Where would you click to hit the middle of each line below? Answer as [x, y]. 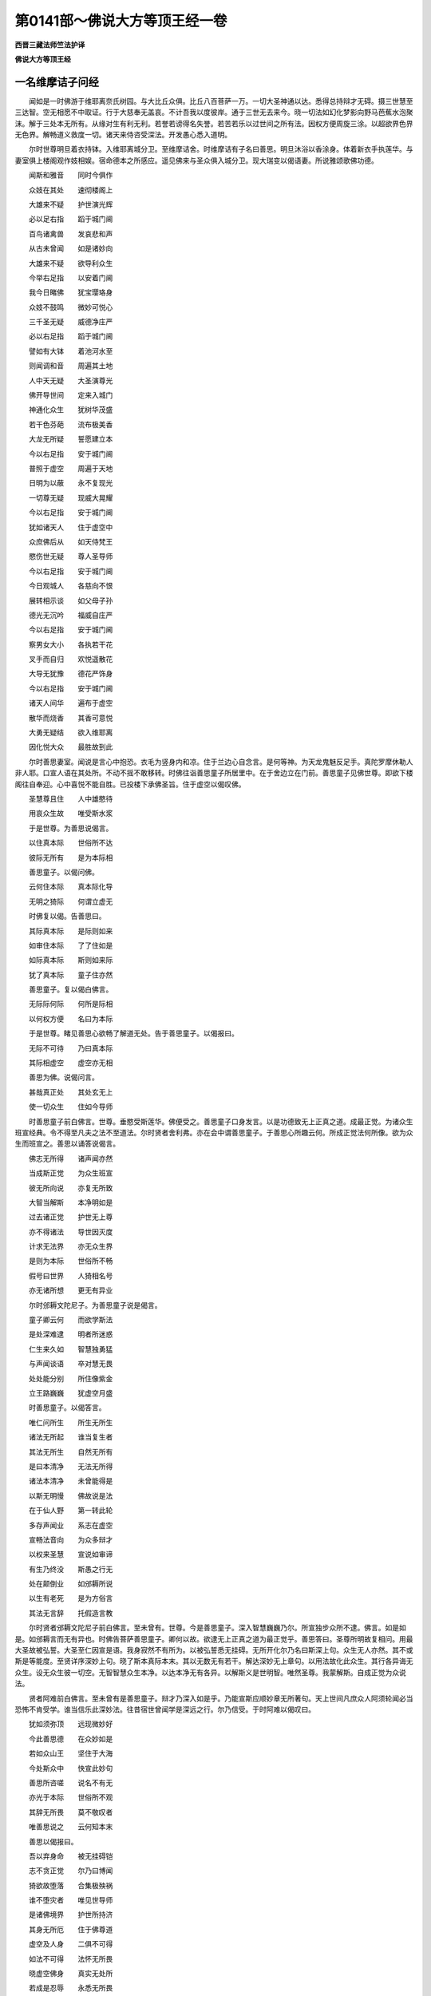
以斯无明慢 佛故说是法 [71, 1495]
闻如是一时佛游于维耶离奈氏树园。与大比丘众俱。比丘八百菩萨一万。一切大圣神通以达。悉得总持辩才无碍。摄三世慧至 [221, 101]
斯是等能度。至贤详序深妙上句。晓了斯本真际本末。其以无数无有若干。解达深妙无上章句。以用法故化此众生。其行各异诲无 [214, 1661]
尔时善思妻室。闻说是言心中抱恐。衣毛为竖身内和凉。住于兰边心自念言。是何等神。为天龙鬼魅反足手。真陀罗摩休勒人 [221, 762]
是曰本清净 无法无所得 [71, 1466]
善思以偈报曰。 [53, 1841]
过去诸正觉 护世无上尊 [71, 1217]
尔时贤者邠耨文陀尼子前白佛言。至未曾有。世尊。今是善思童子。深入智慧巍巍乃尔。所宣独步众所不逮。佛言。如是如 [217, 1628]
